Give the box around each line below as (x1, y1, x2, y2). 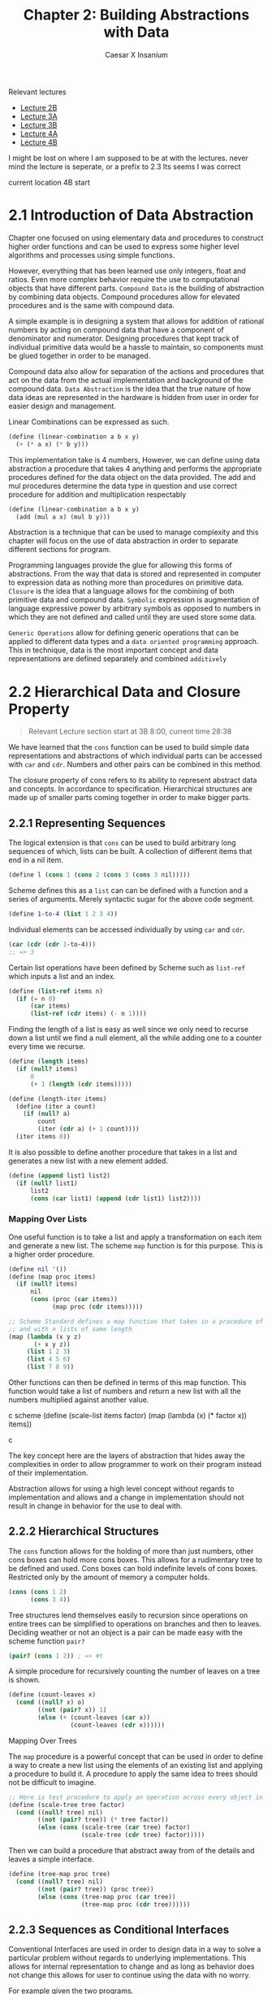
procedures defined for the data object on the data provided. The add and (8, 472, 256, 481)
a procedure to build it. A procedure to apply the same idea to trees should (8, 1769, 258, 1778)
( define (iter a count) (15, 1102, 96, 1111)
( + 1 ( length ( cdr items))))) (29, 1080, 132, 1088)
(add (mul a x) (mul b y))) (15, 512, 111, 521)
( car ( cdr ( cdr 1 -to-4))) (8, 940, 96, 948)
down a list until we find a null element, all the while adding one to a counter (8, 1033, 262, 1043)
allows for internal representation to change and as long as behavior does (8, 1961, 255, 1971)
